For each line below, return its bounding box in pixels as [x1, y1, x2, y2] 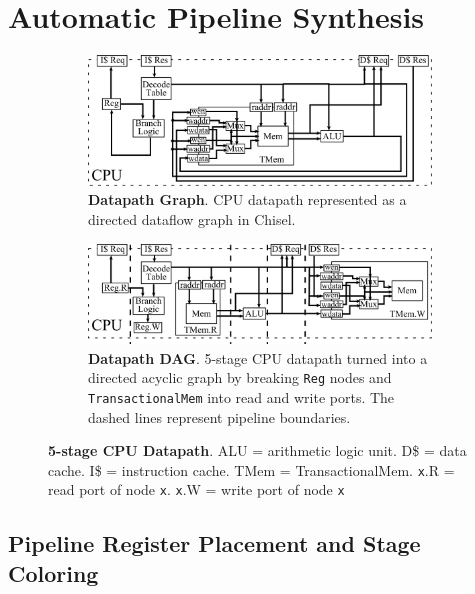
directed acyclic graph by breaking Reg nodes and [88, 367, 392, 388]
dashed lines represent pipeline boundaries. [88, 406, 351, 427]
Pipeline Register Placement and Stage [8, 528, 421, 559]
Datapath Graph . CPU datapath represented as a [88, 189, 407, 210]
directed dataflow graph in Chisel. [88, 208, 296, 229]
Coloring [8, 557, 99, 588]
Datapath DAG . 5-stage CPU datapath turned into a [88, 347, 428, 368]
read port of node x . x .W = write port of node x [48, 479, 345, 500]
